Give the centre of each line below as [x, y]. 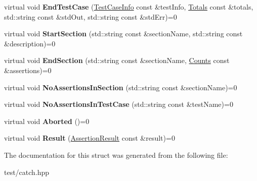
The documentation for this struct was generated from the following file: [116, 155]
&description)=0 [30, 43]
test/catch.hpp [27, 172]
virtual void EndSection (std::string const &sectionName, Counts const [117, 60]
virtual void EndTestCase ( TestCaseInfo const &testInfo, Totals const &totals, [129, 7]
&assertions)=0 [28, 70]
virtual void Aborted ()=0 [47, 121]
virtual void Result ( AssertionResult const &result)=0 [90, 138]
